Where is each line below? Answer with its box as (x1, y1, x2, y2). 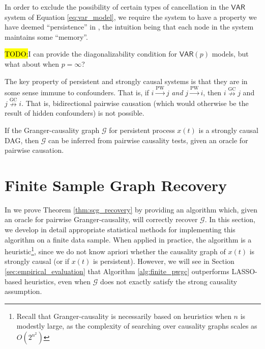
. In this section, (204, 214, 255, 225)
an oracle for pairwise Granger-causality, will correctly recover (5, 214, 198, 225)
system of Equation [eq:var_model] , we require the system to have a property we (5, 11, 257, 22)
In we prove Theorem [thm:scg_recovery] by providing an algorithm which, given (5, 204, 257, 214)
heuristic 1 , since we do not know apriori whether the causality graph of (5, 245, 226, 256)
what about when (5, 58, 59, 69)
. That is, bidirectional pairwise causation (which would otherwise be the (21, 97, 249, 108)
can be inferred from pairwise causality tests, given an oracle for (48, 135, 248, 145)
